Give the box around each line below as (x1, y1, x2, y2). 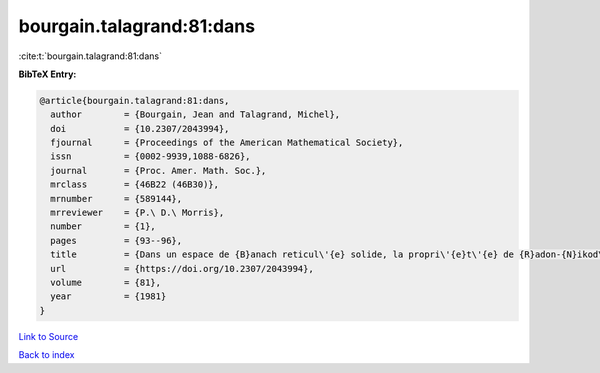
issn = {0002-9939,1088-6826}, (50, 151, 251, 162)
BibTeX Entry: (18, 68, 77, 80)
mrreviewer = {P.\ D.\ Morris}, (50, 207, 225, 219)
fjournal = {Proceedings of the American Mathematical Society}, (50, 137, 404, 149)
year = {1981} (50, 291, 167, 302)
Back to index (18, 349, 75, 361)
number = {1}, (50, 221, 157, 232)
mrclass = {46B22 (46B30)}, (50, 179, 220, 190)
